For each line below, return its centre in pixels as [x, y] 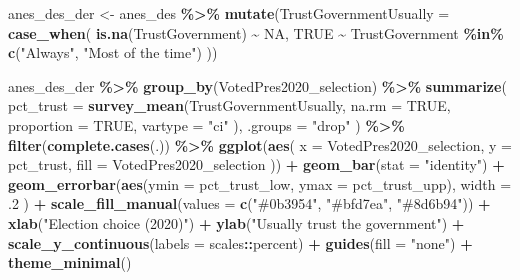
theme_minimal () [70, 262]
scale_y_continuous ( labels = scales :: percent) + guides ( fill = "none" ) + [240, 242]
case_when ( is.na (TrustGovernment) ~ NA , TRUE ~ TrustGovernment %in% [256, 32]
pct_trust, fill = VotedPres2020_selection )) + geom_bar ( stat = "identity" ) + [256, 164]
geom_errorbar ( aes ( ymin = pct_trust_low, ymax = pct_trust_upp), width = [260, 183]
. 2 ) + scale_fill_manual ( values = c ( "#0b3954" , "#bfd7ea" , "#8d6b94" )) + [249, 203]
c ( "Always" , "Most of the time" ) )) [113, 52]
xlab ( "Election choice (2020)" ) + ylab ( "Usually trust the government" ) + [236, 222]
